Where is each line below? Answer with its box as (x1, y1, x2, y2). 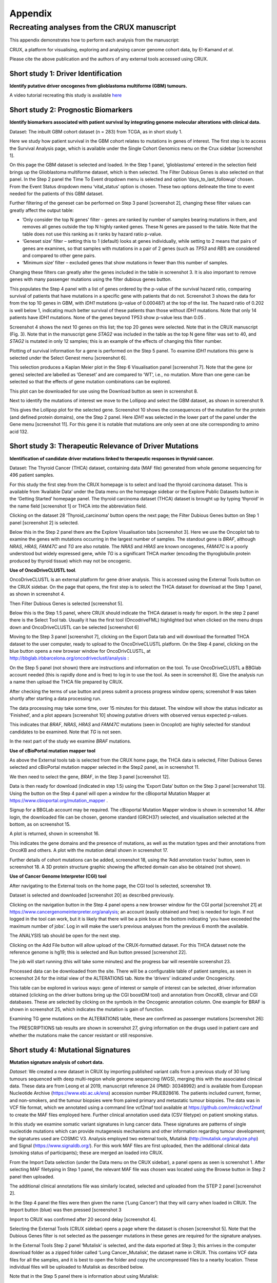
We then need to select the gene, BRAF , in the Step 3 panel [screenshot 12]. (9, 773, 170, 780)
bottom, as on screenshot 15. (9, 821, 71, 827)
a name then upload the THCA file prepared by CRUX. (9, 679, 124, 685)
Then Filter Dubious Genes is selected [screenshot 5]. (9, 600, 124, 607)
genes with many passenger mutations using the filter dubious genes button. (9, 276, 172, 282)
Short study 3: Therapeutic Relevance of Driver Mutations (9, 442, 199, 451)
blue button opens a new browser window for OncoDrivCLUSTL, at (9, 648, 151, 654)
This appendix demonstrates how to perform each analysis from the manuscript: (9, 37, 180, 43)
